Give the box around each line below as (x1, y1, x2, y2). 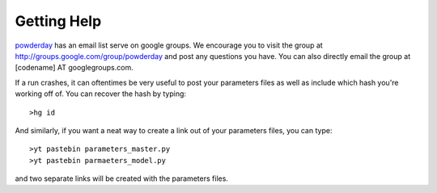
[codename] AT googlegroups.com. (15, 63, 134, 73)
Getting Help (15, 12, 102, 30)
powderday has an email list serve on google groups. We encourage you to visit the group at (15, 40, 323, 50)
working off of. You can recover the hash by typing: (15, 89, 186, 99)
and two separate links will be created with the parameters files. (15, 174, 228, 183)
